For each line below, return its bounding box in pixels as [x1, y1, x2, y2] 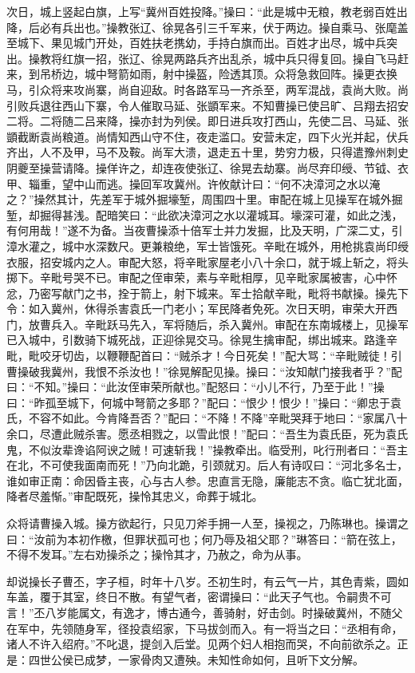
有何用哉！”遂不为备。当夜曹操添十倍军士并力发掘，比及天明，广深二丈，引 [6, 222, 403, 239]
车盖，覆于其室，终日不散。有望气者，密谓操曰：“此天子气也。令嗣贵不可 [6, 588, 392, 605]
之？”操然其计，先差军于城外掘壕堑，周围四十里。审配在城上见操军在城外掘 [6, 191, 403, 208]
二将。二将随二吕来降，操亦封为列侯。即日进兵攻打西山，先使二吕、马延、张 [6, 113, 409, 129]
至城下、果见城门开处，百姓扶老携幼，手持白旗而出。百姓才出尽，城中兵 [6, 34, 386, 51]
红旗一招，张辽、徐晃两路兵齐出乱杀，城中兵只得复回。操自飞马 [61, 49, 397, 66]
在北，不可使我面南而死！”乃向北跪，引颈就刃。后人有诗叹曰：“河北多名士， [6, 457, 409, 473]
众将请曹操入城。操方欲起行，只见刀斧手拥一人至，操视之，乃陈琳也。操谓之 [6, 515, 409, 531]
